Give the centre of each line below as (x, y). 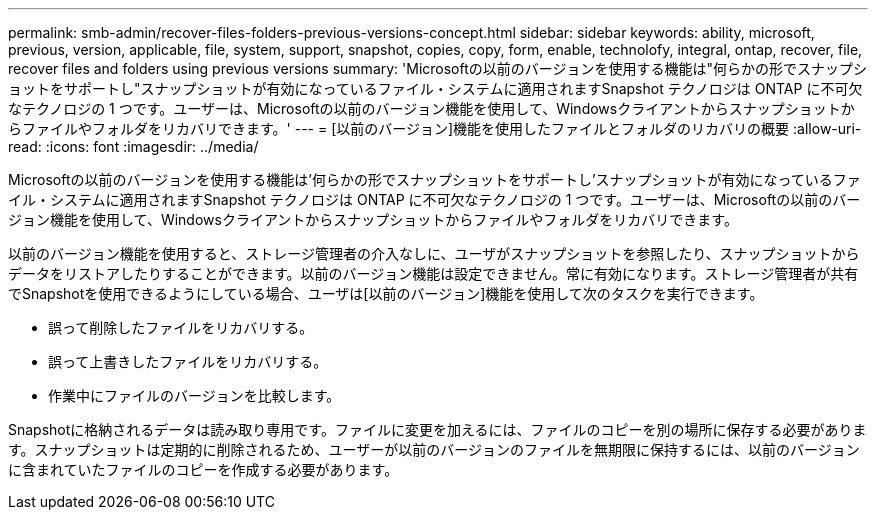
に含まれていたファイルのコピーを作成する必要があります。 (203, 469)
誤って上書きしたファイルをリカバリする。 (188, 361)
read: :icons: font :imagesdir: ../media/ (133, 146)
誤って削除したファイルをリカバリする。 (181, 327)
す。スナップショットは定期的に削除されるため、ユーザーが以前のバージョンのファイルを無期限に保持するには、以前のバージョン (434, 449)
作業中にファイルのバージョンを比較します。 (194, 395)
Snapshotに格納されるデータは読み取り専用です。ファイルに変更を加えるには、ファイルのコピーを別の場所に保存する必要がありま (437, 429)
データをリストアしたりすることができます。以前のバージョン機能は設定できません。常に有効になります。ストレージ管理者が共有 (433, 273)
